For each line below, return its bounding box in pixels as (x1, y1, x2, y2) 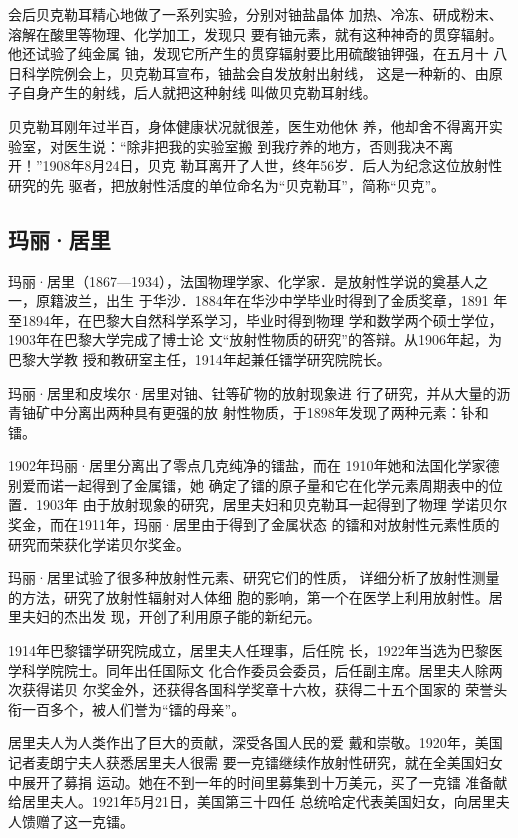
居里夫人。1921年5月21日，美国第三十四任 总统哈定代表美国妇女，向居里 (21, 791, 496, 812)
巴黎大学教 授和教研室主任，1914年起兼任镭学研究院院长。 (8, 348, 391, 369)
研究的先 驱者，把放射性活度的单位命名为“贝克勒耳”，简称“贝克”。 (8, 174, 446, 195)
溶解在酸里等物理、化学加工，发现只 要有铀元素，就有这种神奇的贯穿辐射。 (8, 23, 503, 44)
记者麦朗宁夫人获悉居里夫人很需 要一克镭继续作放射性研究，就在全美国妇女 (8, 752, 503, 773)
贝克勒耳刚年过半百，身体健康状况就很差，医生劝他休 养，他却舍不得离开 (8, 115, 489, 136)
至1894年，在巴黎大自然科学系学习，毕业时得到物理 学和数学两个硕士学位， (8, 309, 503, 330)
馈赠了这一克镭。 (21, 810, 134, 831)
